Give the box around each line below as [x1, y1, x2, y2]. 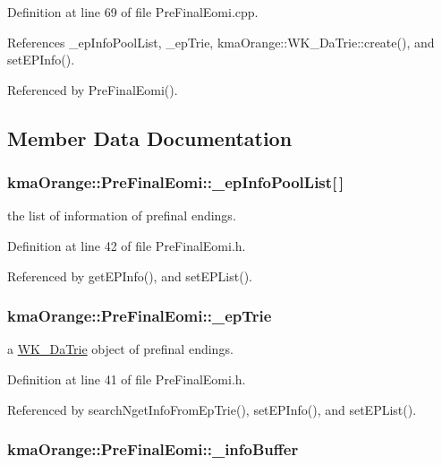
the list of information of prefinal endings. [7, 206, 236, 225]
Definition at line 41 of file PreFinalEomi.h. [7, 369, 246, 388]
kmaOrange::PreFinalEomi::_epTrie [7, 305, 272, 327]
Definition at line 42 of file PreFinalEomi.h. [7, 236, 246, 254]
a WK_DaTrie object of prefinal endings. [7, 340, 234, 358]
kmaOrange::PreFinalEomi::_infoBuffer [7, 438, 299, 461]
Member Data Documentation [7, 124, 293, 151]
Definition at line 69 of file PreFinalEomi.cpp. [7, 3, 259, 21]
